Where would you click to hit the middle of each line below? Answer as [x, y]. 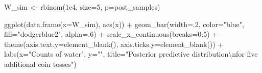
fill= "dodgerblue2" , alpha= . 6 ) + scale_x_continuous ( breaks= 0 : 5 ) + [111, 34]
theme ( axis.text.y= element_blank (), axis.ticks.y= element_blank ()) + [114, 44]
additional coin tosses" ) [40, 64]
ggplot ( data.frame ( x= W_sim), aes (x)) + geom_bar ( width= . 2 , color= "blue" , [124, 24]
